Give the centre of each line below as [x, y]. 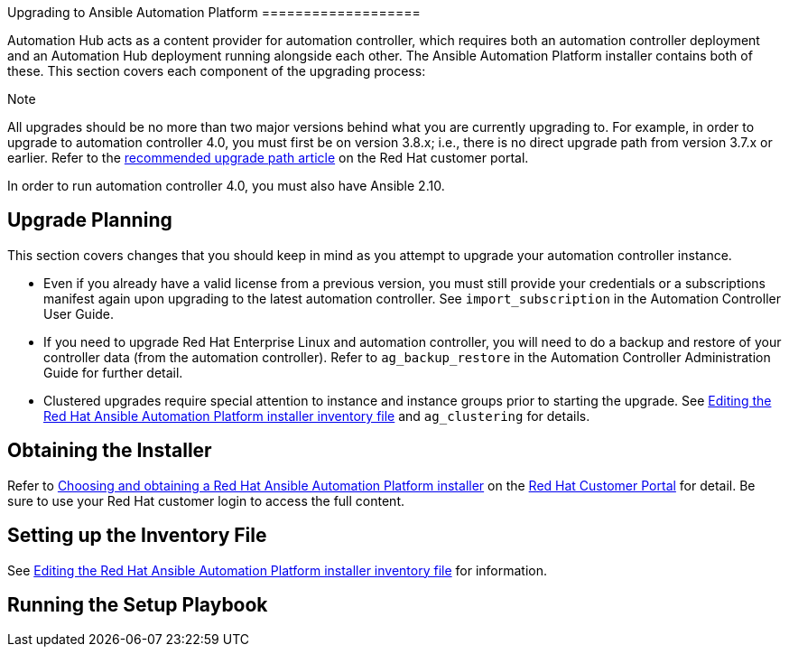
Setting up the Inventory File [137, 536]
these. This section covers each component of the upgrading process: [217, 71]
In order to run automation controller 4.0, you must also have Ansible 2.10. [226, 186]
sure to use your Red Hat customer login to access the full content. [206, 500]
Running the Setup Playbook [138, 604]
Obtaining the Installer [110, 451]
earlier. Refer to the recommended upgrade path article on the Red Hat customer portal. [268, 158]
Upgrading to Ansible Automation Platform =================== [214, 12]
